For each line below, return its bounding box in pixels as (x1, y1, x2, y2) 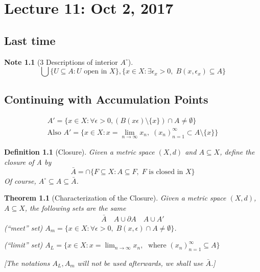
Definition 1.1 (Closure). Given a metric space (4, 146, 155, 157)
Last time (4, 32, 56, 48)
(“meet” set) (4, 222, 43, 233)
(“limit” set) (4, 239, 43, 250)
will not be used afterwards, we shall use (77, 257, 203, 268)
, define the (220, 146, 255, 157)
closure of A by (4, 156, 52, 167)
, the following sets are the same (25, 202, 126, 213)
